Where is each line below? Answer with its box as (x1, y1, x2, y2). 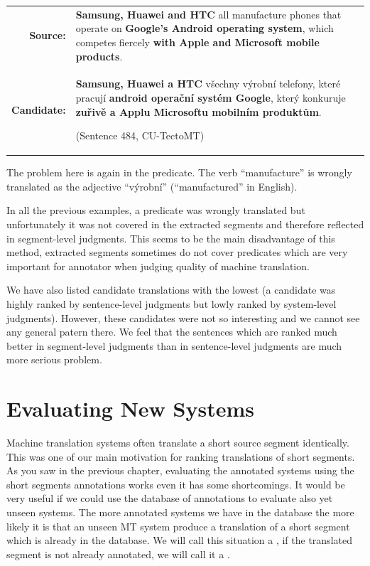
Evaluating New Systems (6, 394, 255, 423)
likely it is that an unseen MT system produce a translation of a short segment (6, 518, 350, 533)
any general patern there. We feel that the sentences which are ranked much (6, 324, 337, 339)
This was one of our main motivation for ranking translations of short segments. (6, 449, 355, 464)
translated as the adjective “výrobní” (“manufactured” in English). (6, 178, 298, 193)
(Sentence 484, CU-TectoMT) (75, 128, 205, 143)
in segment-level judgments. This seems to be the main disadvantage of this (6, 230, 335, 245)
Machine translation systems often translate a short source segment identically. (6, 435, 349, 450)
